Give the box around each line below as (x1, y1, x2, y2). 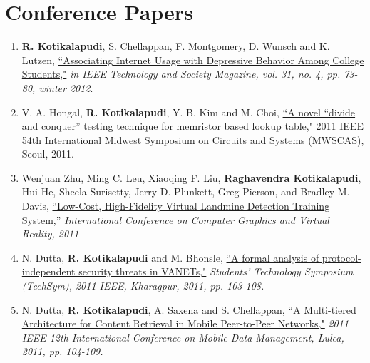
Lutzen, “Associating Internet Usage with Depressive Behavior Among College (21, 52, 364, 67)
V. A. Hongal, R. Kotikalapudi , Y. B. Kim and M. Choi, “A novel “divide (21, 104, 356, 119)
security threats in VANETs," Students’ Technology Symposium (78, 264, 354, 279)
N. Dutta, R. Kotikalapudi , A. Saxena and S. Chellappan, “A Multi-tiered (21, 302, 356, 317)
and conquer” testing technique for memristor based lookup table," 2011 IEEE (21, 118, 364, 133)
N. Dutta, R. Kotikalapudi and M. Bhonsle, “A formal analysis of (21, 250, 319, 265)
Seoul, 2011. (21, 146, 74, 161)
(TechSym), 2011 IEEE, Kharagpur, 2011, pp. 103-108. (21, 278, 264, 293)
